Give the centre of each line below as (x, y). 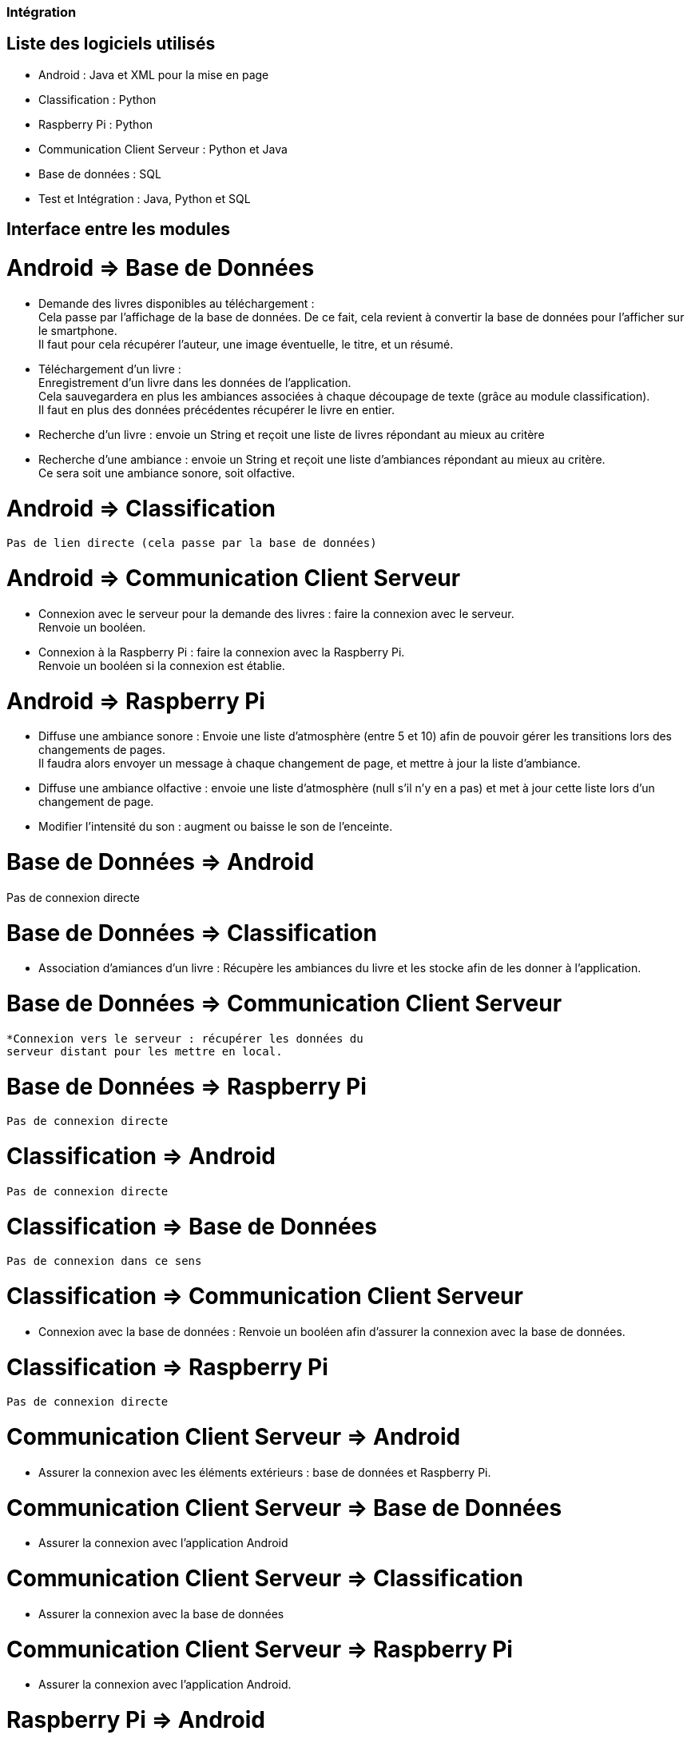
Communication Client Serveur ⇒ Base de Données (284, 1508)
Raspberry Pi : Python (96, 124)
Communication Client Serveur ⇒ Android (234, 1437)
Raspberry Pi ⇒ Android (136, 1720)
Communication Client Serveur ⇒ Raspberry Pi (260, 1649)
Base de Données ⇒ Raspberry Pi (187, 1086)
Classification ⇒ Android (141, 1157)
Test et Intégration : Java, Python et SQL (145, 198)
